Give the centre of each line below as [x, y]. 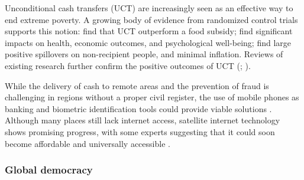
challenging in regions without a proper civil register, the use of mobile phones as [152, 97]
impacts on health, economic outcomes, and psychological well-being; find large [148, 42]
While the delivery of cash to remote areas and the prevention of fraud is [137, 85]
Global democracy [49, 170]
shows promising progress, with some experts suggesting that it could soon [140, 131]
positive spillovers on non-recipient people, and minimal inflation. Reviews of [144, 54]
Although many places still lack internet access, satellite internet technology [143, 120]
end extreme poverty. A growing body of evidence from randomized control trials [151, 19]
